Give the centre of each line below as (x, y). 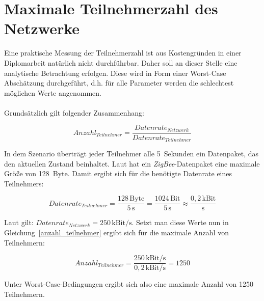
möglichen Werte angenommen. (53, 92)
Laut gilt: (19, 222)
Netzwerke (42, 28)
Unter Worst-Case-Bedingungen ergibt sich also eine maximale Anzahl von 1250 (129, 284)
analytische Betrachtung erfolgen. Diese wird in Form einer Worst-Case (115, 73)
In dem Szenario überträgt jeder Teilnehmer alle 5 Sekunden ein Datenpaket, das (131, 153)
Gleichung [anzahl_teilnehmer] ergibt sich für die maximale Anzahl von (116, 232)
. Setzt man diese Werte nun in (180, 222)
